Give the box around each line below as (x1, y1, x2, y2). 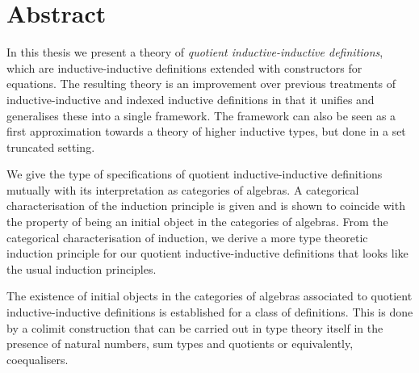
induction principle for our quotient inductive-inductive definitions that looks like (6, 245, 409, 262)
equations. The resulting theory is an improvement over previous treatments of (6, 75, 396, 92)
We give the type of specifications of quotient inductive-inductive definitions (6, 166, 383, 182)
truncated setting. (6, 138, 95, 155)
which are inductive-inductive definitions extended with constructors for (6, 59, 362, 76)
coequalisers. (6, 350, 69, 367)
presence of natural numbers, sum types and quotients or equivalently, (6, 335, 354, 352)
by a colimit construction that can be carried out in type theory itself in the (6, 319, 383, 336)
